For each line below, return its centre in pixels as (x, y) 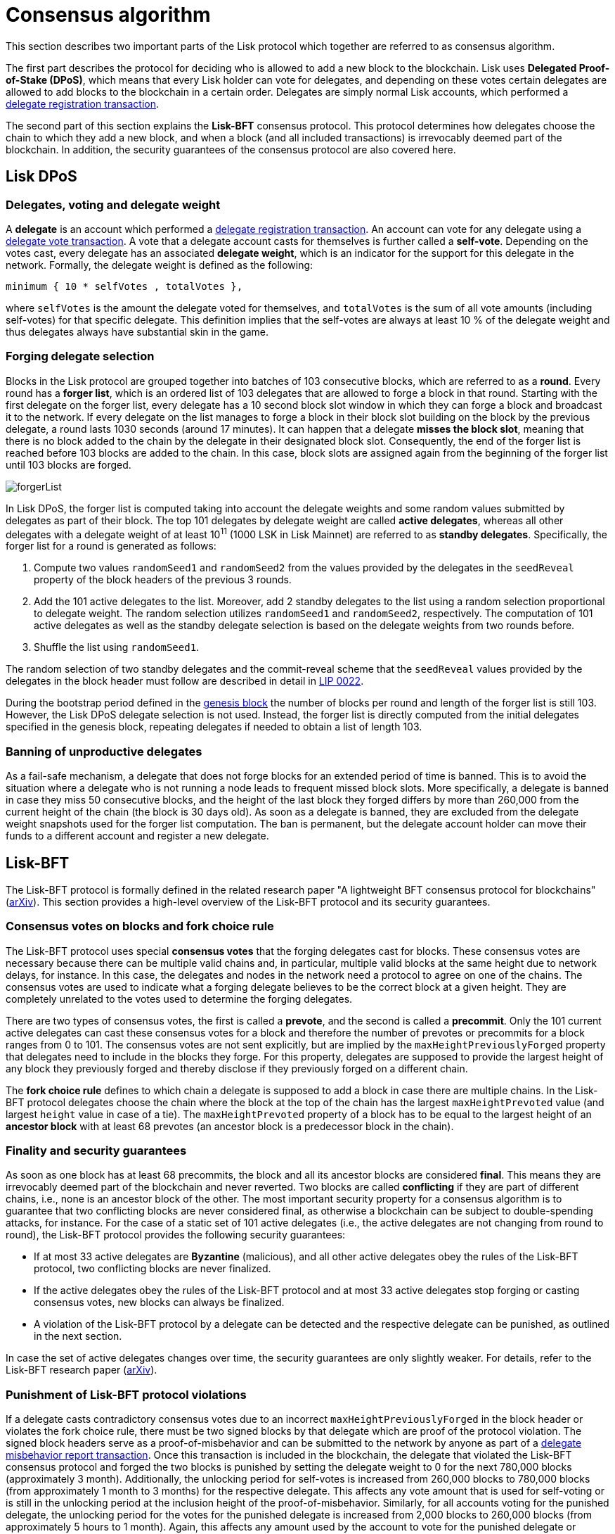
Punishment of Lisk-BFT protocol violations (126, 1394)
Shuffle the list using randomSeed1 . (117, 647)
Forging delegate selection (80, 356)
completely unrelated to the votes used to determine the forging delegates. (179, 999)
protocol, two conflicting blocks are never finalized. (153, 1269)
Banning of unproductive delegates (104, 751)
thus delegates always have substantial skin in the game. (137, 331)
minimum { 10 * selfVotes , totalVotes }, (124, 286)
